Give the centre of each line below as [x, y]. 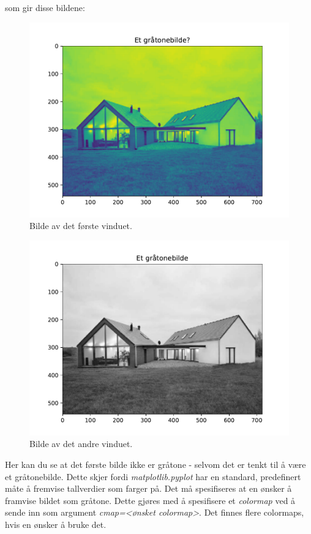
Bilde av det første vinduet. [81, 226]
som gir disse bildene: [45, 7]
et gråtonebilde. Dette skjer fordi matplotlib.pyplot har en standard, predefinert [153, 476]
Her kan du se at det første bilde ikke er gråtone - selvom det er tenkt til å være [155, 464]
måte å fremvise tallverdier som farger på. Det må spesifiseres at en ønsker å [148, 488]
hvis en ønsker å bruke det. [56, 524]
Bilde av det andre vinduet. [81, 444]
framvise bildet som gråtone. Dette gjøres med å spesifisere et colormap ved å [150, 500]
